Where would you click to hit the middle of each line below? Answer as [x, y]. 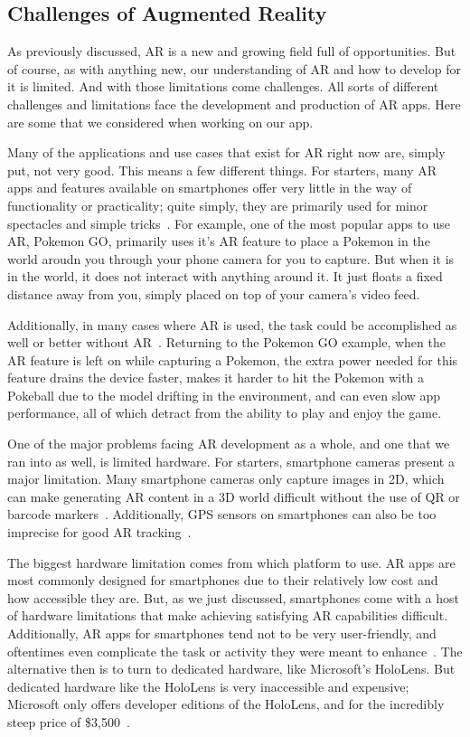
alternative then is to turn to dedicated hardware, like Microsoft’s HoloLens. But [231, 669]
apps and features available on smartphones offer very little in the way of [210, 188]
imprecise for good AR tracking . [99, 532]
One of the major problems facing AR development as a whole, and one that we [229, 444]
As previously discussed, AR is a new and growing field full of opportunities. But [232, 51]
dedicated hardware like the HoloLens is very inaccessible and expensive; [208, 686]
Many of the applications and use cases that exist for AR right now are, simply [226, 152]
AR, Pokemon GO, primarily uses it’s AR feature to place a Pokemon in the [219, 241]
